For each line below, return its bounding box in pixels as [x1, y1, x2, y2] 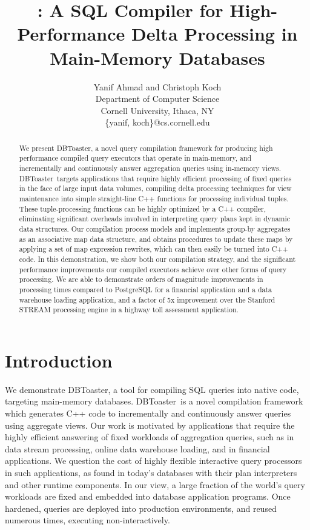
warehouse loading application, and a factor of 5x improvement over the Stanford [19, 294, 275, 304]
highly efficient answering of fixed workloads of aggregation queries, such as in [5, 431, 294, 443]
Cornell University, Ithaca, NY [101, 104, 214, 116]
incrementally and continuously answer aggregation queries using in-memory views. [19, 163, 281, 173]
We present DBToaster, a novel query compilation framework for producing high [19, 143, 273, 153]
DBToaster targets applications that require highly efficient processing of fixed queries [19, 173, 292, 183]
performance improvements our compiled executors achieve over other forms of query [19, 264, 287, 274]
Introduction [5, 347, 113, 372]
